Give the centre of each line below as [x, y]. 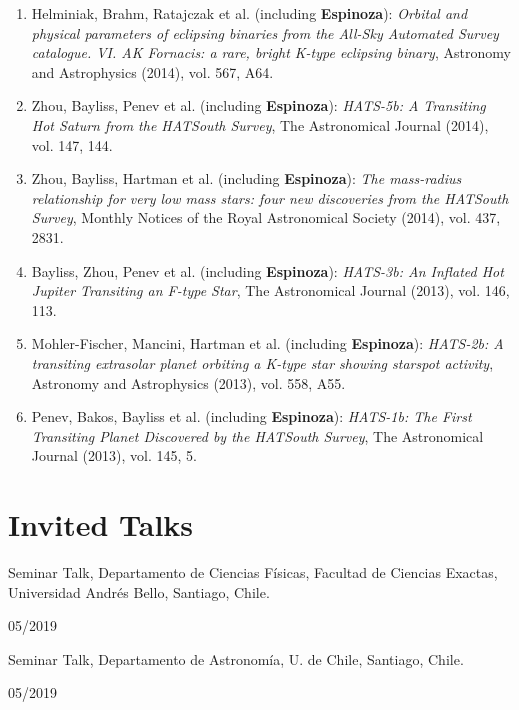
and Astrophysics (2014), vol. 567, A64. [152, 71]
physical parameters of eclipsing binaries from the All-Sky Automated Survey [265, 32]
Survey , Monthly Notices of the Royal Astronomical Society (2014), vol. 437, [266, 217]
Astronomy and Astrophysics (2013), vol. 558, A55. [188, 382]
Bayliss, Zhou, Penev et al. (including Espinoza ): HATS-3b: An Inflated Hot [267, 270]
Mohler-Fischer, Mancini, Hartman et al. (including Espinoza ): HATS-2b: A [267, 343]
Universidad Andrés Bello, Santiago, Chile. [139, 591]
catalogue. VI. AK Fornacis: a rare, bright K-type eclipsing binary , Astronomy [271, 52]
